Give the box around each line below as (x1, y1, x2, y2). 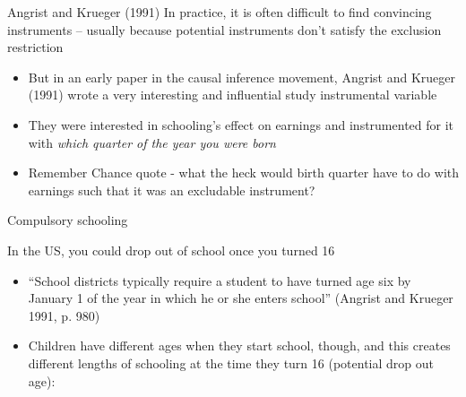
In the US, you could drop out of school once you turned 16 (7, 240, 335, 259)
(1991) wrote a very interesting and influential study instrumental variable (28, 85, 437, 104)
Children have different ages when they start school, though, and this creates (28, 336, 451, 355)
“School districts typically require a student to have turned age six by (28, 271, 411, 289)
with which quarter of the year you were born (28, 133, 276, 151)
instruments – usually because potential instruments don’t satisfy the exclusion (7, 20, 442, 39)
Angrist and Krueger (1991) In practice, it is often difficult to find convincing (7, 3, 432, 21)
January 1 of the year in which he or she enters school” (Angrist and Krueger (28, 289, 453, 307)
